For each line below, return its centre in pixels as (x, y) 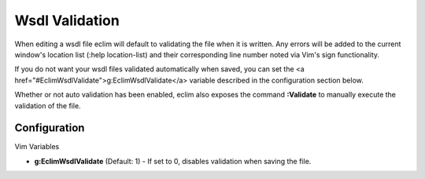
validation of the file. (48, 105)
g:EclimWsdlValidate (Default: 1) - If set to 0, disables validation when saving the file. (173, 161)
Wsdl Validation (67, 20)
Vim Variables (37, 147)
